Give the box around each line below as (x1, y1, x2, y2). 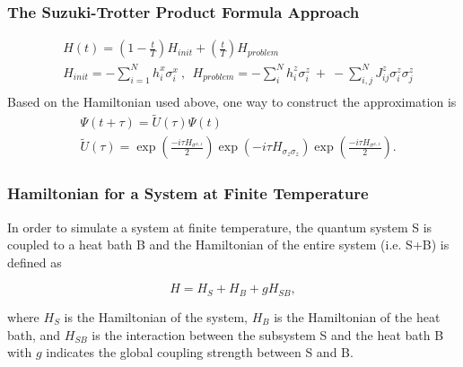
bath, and (7, 325, 61, 344)
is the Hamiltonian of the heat (274, 307, 441, 326)
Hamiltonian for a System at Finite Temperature (7, 182, 369, 205)
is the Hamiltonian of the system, (64, 307, 248, 326)
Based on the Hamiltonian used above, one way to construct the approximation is (7, 92, 457, 110)
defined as (7, 252, 62, 271)
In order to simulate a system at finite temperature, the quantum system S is (7, 217, 432, 236)
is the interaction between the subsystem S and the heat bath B (92, 325, 444, 344)
